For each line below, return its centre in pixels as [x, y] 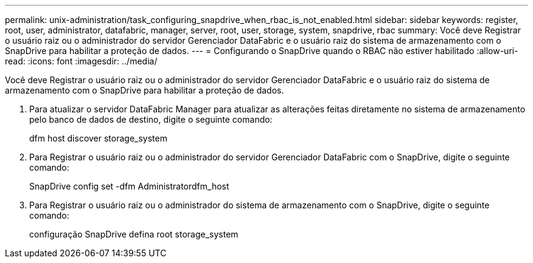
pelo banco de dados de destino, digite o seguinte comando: [151, 119]
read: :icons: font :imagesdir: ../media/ [81, 61]
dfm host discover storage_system [98, 138]
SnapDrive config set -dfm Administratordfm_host [129, 186]
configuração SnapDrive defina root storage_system [134, 234]
